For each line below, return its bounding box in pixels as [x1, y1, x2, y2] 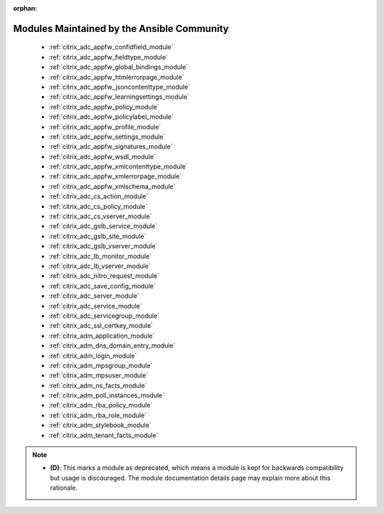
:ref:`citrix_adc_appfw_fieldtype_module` [48, 53, 169, 61]
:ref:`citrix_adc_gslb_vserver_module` [48, 242, 158, 250]
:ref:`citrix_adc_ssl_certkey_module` [48, 321, 153, 330]
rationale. [50, 483, 78, 492]
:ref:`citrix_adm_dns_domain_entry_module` [48, 341, 176, 350]
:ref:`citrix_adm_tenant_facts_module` [48, 431, 159, 439]
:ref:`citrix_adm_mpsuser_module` [48, 371, 149, 380]
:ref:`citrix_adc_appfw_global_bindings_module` [48, 63, 188, 71]
